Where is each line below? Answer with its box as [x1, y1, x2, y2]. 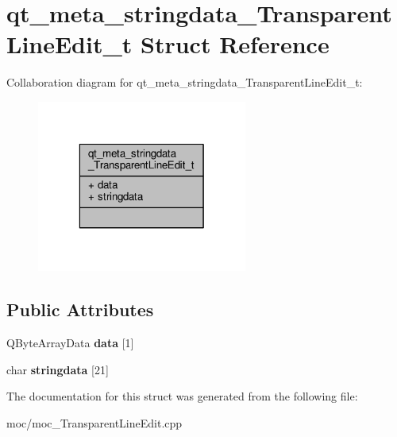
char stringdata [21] [6, 361, 109, 377]
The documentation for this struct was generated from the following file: [6, 388, 358, 404]
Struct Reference [141, 28, 330, 60]
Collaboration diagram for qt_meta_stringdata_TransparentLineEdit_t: [6, 74, 363, 91]
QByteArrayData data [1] [6, 335, 134, 351]
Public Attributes [6, 297, 154, 322]
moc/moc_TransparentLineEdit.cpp [6, 414, 183, 431]
